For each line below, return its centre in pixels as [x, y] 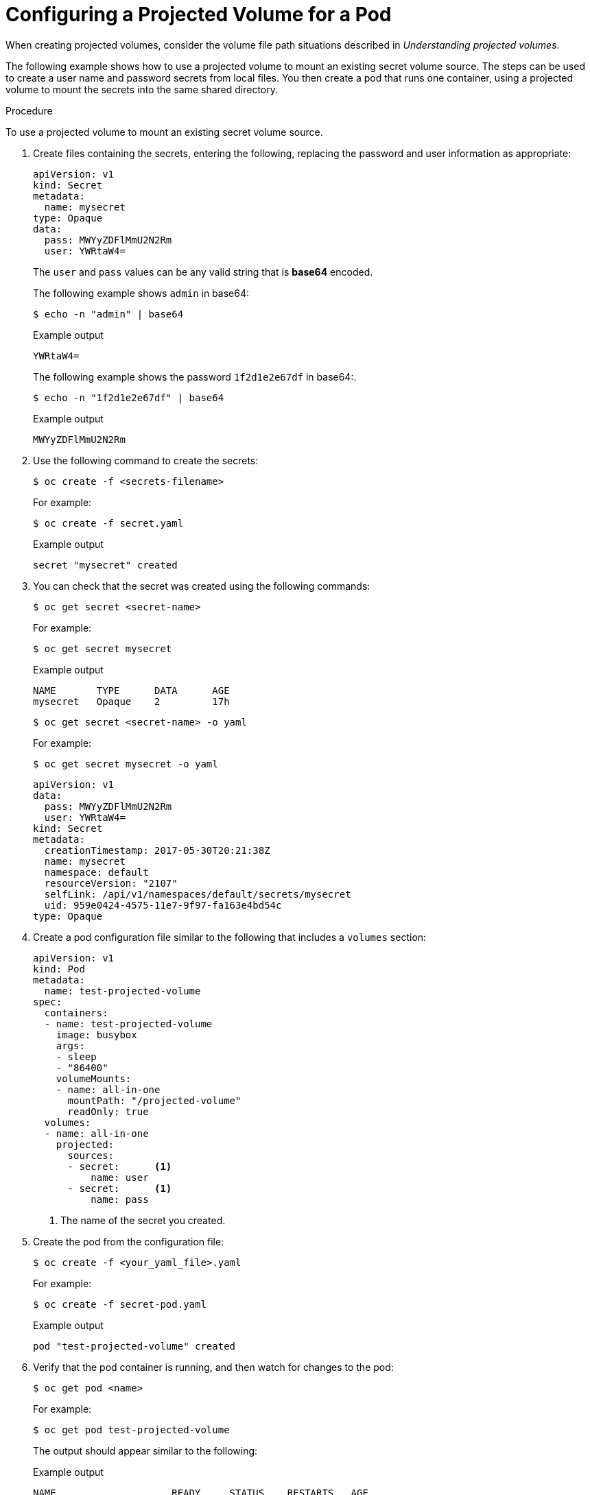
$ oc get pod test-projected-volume [131, 1430]
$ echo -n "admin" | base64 [108, 314]
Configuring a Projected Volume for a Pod [199, 14]
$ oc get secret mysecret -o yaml [126, 764]
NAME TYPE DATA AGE [131, 690]
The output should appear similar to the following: [145, 1450]
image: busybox [96, 1034]
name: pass [120, 1199]
